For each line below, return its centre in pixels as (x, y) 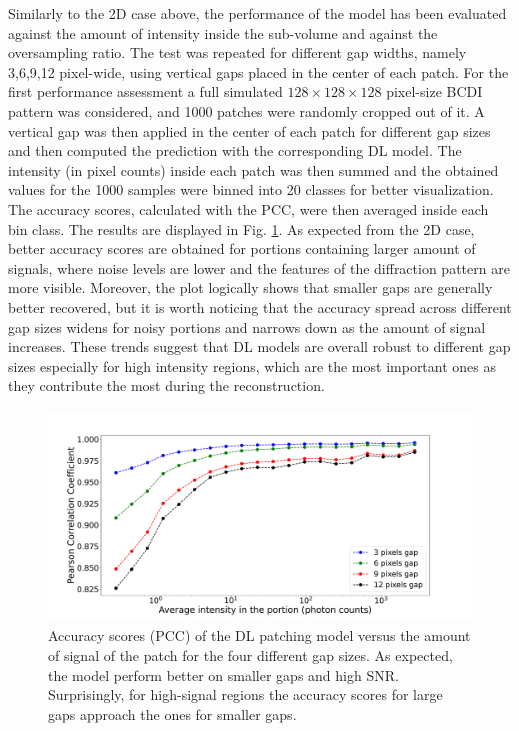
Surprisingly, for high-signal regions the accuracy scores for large (245, 694)
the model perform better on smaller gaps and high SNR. (223, 674)
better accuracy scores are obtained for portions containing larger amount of (242, 248)
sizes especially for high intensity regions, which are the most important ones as (252, 365)
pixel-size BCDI (434, 91)
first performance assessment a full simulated (145, 91)
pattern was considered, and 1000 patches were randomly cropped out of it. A (246, 110)
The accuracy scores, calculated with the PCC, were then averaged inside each (248, 208)
